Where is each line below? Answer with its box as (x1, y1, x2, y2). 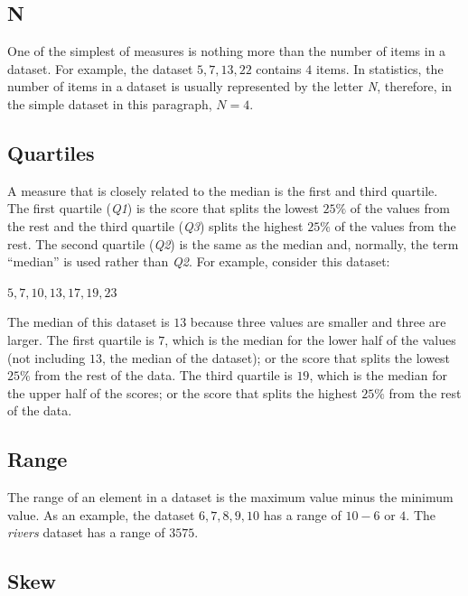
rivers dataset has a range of (7, 523, 165, 542)
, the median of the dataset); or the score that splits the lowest (102, 348, 451, 367)
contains (256, 59, 302, 78)
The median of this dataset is (7, 312, 170, 331)
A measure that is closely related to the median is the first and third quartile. (7, 181, 438, 200)
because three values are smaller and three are (190, 312, 446, 331)
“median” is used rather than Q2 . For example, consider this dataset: (7, 252, 390, 271)
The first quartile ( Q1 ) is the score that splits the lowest (7, 199, 319, 218)
